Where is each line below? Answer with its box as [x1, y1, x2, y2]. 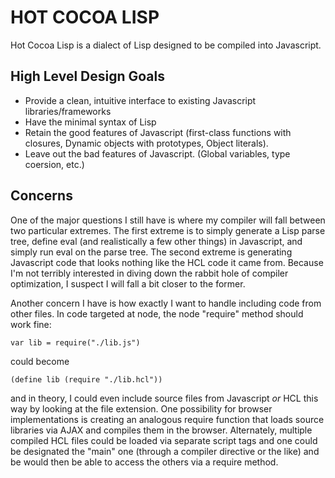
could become [10, 355, 70, 367]
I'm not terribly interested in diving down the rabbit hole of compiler [10, 267, 289, 279]
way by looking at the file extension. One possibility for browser [10, 402, 273, 415]
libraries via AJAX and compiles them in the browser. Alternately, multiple [10, 424, 313, 436]
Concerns [10, 187, 73, 205]
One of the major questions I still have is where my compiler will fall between [10, 214, 326, 226]
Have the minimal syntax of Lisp [24, 116, 157, 128]
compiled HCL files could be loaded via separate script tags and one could [10, 434, 318, 446]
